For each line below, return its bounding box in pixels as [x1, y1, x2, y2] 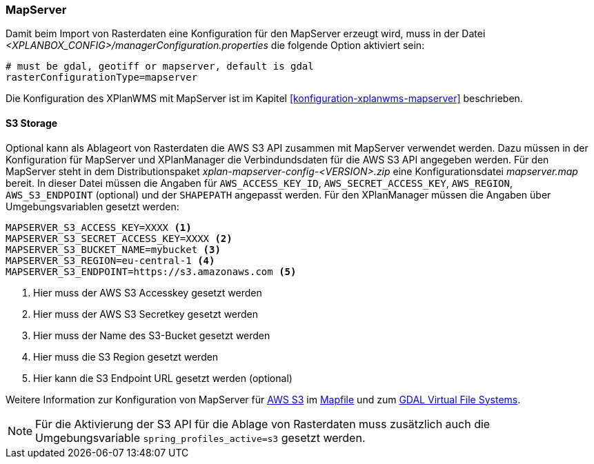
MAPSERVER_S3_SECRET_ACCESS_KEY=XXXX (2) [6, 232, 232, 244]
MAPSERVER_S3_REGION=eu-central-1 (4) [6, 254, 215, 266]
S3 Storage [6, 117, 58, 129]
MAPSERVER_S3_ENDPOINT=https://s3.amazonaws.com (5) [6, 265, 297, 277]
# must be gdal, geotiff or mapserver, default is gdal [6, 61, 314, 72]
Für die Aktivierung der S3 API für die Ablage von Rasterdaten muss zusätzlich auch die [35, 416, 491, 431]
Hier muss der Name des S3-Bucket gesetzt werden [33, 329, 270, 341]
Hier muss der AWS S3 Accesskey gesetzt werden [33, 286, 262, 299]
